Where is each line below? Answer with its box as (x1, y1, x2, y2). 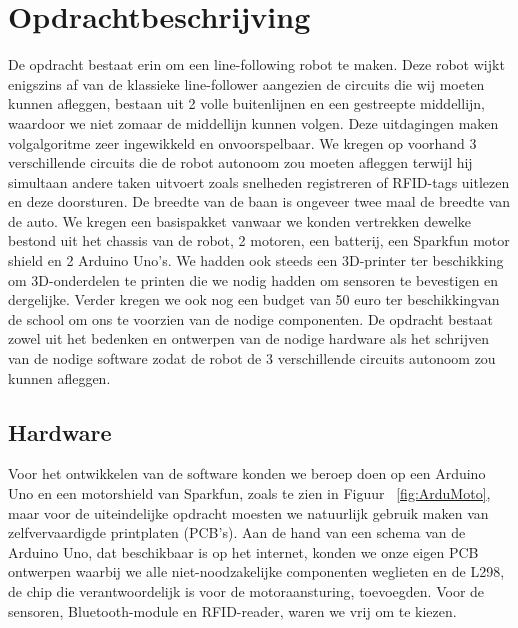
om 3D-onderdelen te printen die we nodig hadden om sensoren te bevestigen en (8, 269, 499, 290)
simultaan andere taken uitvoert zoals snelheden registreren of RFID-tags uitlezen (8, 171, 510, 192)
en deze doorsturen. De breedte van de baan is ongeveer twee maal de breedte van (8, 191, 511, 212)
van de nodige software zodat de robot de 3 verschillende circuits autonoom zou (8, 348, 496, 369)
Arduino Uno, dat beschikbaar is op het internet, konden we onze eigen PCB (8, 541, 479, 562)
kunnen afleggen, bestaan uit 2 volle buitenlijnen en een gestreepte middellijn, (8, 93, 486, 114)
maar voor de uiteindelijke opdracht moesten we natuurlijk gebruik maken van (8, 502, 489, 523)
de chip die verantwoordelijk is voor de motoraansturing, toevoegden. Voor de (8, 580, 485, 601)
